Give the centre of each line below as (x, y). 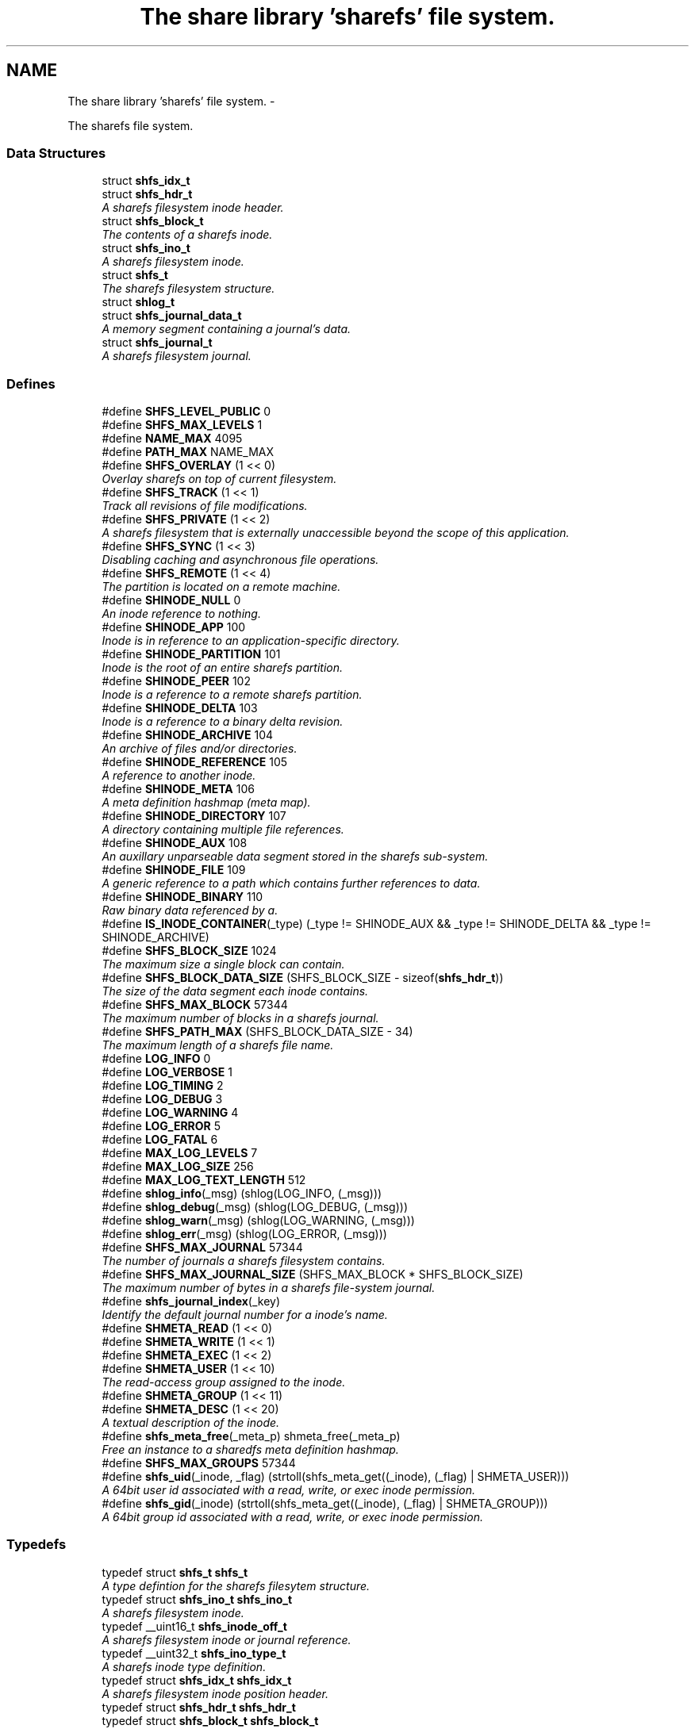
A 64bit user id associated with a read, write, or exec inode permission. (289, 1490)
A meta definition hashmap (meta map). (206, 803)
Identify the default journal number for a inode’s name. (245, 1315)
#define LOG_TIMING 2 (163, 1086)
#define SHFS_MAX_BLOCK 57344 (195, 1005)
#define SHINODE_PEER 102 (176, 681)
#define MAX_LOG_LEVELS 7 (180, 1153)
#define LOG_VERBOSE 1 (167, 1072)
